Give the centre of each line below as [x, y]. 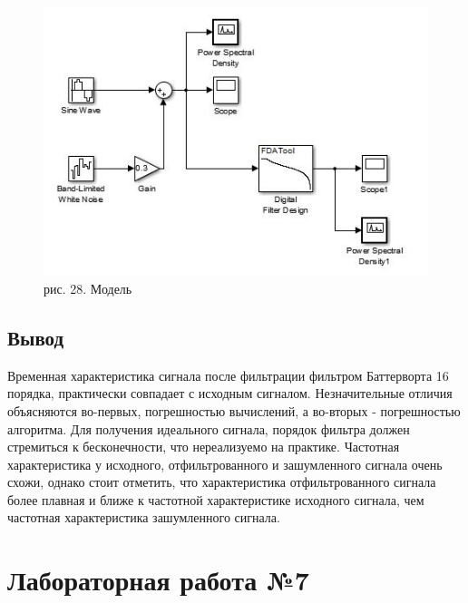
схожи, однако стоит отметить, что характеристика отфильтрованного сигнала [222, 482]
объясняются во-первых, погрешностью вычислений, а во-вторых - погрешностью [234, 410]
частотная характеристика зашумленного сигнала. [144, 517]
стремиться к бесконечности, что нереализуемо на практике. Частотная [204, 447]
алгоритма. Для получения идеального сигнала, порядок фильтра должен [209, 428]
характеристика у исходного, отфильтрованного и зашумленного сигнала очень [225, 464]
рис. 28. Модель [88, 288]
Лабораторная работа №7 [158, 580]
